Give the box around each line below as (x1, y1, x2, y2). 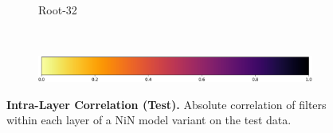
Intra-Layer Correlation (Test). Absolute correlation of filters (6, 96, 327, 112)
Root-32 (38, 2, 77, 18)
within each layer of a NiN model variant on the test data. (6, 111, 292, 128)
